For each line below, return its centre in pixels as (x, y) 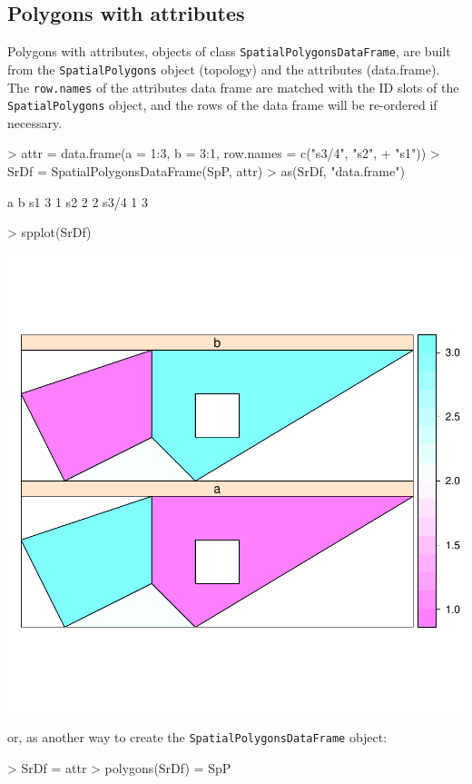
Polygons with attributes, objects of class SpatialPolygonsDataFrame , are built (229, 51)
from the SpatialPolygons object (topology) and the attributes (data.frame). (224, 69)
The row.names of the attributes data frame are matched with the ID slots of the (233, 87)
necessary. (35, 122)
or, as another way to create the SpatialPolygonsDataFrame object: (197, 737)
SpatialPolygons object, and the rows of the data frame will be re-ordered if (222, 105)
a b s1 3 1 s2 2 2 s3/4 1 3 (78, 201)
